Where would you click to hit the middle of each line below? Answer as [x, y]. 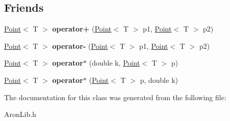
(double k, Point [114, 63]
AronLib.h [20, 114]
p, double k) [159, 80]
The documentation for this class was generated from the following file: [115, 97]
